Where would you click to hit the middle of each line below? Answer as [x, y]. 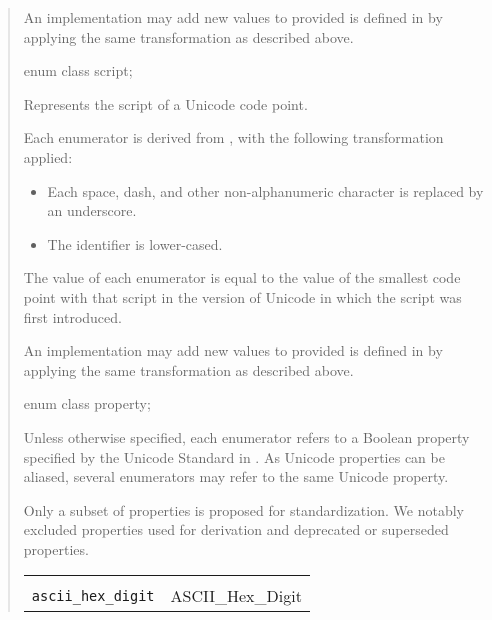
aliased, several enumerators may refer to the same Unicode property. [236, 476]
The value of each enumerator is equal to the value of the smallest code [242, 277]
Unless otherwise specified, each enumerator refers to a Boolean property [246, 436]
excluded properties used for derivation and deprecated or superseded [236, 529]
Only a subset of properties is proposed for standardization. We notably [243, 509]
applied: [48, 156]
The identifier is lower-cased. [135, 243]
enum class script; [78, 70]
